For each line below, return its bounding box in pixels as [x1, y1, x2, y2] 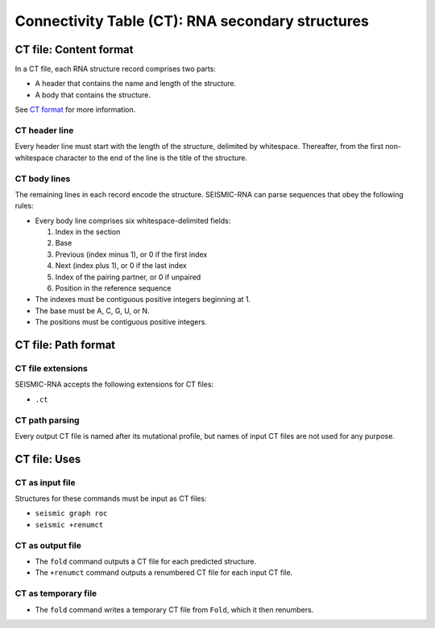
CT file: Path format [14, 338, 116, 352]
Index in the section [55, 227, 121, 237]
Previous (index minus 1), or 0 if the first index [55, 250, 208, 259]
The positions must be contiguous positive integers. [35, 317, 207, 327]
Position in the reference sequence [55, 283, 172, 293]
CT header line [14, 125, 74, 136]
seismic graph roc [35, 509, 108, 519]
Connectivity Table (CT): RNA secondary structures [14, 12, 370, 30]
